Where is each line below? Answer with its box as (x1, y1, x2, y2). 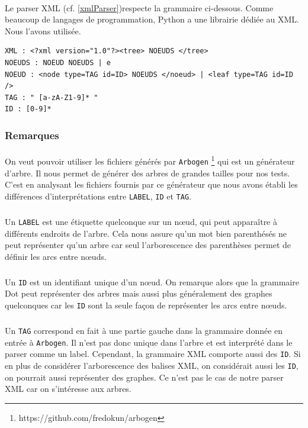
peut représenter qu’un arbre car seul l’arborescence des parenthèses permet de (5, 239, 291, 251)
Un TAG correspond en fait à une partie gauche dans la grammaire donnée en (5, 324, 283, 336)
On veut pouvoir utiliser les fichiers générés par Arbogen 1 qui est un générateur (5, 153, 295, 168)
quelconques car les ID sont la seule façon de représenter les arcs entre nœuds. (5, 298, 287, 311)
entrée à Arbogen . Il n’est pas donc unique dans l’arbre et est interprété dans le (5, 336, 293, 348)
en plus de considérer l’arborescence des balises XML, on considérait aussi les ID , (5, 359, 299, 371)
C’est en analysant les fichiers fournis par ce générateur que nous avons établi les (5, 178, 298, 191)
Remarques (5, 127, 59, 142)
